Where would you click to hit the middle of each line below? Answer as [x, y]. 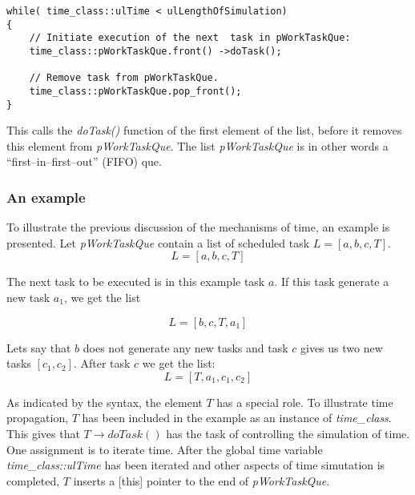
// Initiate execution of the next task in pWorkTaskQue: [190, 38]
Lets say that [39, 347]
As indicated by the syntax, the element [105, 402]
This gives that [43, 433]
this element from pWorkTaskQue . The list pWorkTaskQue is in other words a [197, 145]
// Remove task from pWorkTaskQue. [124, 78]
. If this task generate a [332, 282]
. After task [102, 363]
